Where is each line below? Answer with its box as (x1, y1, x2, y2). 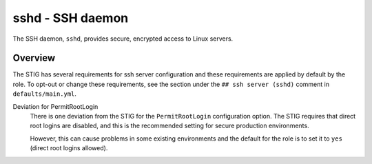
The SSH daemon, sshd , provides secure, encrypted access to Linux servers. (12, 34, 234, 43)
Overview (12, 52, 56, 64)
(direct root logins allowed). (30, 144, 108, 152)
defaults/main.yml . (12, 90, 77, 98)
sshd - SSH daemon (12, 10, 129, 25)
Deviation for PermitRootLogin (12, 102, 99, 110)
